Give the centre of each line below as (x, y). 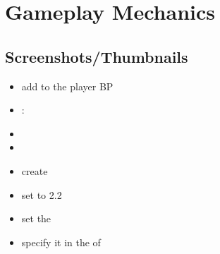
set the (36, 218)
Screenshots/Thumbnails (97, 56)
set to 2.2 (42, 194)
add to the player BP (67, 86)
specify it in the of (61, 242)
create (35, 170)
